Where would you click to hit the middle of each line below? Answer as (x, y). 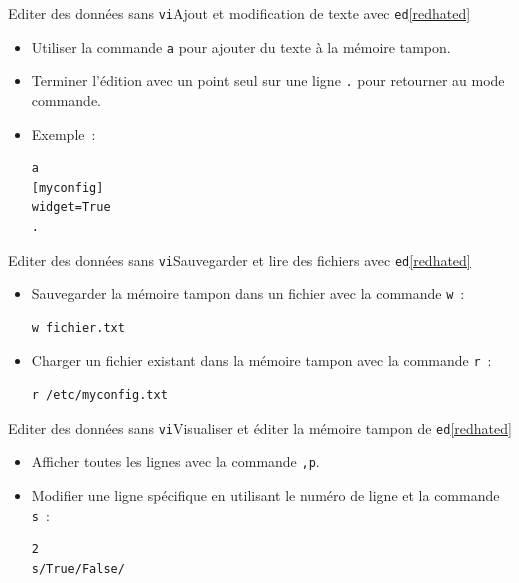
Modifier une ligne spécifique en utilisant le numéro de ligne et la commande (265, 495)
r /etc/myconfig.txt (99, 395)
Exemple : (63, 133)
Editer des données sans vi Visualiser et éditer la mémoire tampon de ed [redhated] (260, 427)
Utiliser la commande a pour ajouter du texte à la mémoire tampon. (241, 46)
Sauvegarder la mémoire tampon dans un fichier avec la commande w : (248, 293)
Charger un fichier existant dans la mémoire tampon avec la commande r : (261, 360)
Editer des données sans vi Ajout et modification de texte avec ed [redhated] (239, 13)
